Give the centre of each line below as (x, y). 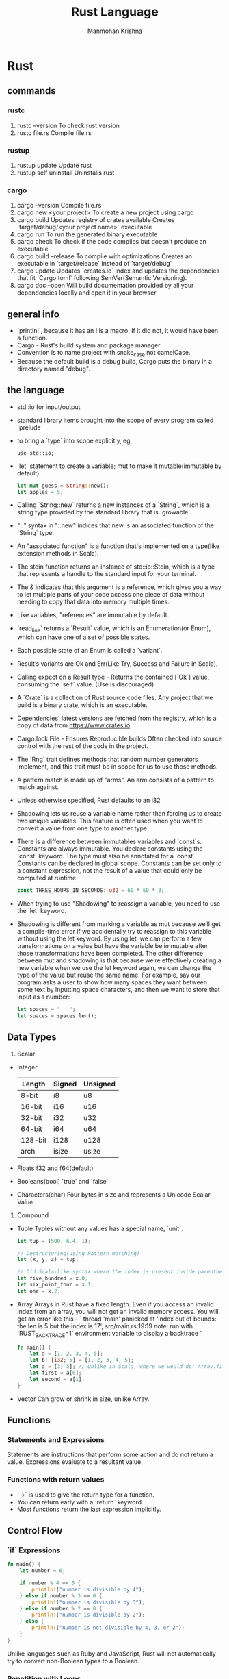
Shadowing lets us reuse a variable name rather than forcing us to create (119, 814)
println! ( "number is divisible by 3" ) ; (89, 1602)
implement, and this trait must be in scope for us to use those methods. (117, 767)
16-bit (31, 1106)
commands (31, 91)
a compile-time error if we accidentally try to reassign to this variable (114, 932)
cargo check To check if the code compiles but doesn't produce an (112, 242)
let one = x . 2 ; (39, 1291)
